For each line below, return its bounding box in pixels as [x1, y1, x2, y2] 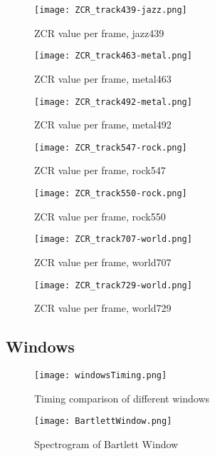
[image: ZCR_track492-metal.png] [34, 96, 192, 107]
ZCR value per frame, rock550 [34, 208, 166, 223]
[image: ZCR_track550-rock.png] [34, 188, 187, 198]
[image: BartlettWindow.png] [34, 416, 172, 427]
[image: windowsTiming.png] [34, 370, 167, 380]
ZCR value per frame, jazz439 [34, 25, 164, 40]
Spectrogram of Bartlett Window [34, 436, 179, 451]
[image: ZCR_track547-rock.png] [34, 142, 187, 153]
